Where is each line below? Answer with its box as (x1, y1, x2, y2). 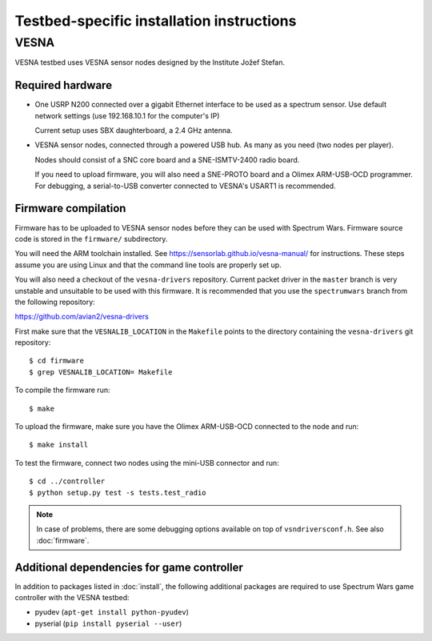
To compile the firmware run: (14, 385, 110, 395)
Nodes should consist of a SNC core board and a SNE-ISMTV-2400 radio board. (34, 154, 300, 164)
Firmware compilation (14, 202, 126, 215)
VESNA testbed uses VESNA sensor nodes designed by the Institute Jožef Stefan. (14, 58, 286, 67)
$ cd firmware (29, 356, 84, 366)
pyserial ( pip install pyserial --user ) (34, 619, 182, 628)
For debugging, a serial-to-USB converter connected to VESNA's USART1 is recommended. (34, 181, 336, 190)
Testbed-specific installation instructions (14, 12, 297, 30)
